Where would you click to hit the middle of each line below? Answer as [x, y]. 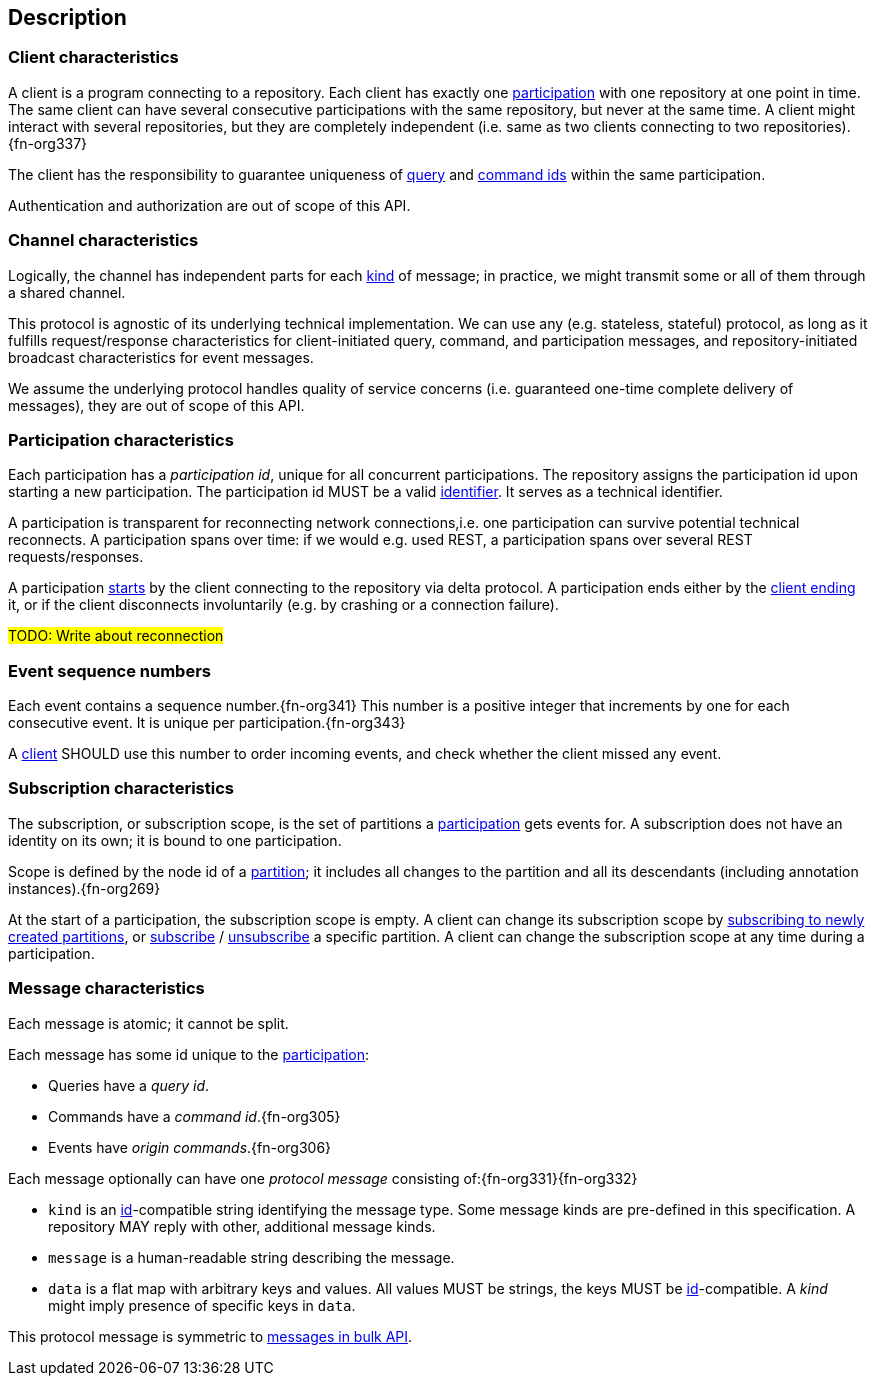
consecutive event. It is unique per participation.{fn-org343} [207, 723]
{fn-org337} [48, 143]
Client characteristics [93, 57]
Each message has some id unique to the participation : [189, 1054]
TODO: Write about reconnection [116, 636]
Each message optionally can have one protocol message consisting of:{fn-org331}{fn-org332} [323, 1178]
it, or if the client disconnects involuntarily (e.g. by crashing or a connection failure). [283, 605]
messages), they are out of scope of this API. [156, 405]
